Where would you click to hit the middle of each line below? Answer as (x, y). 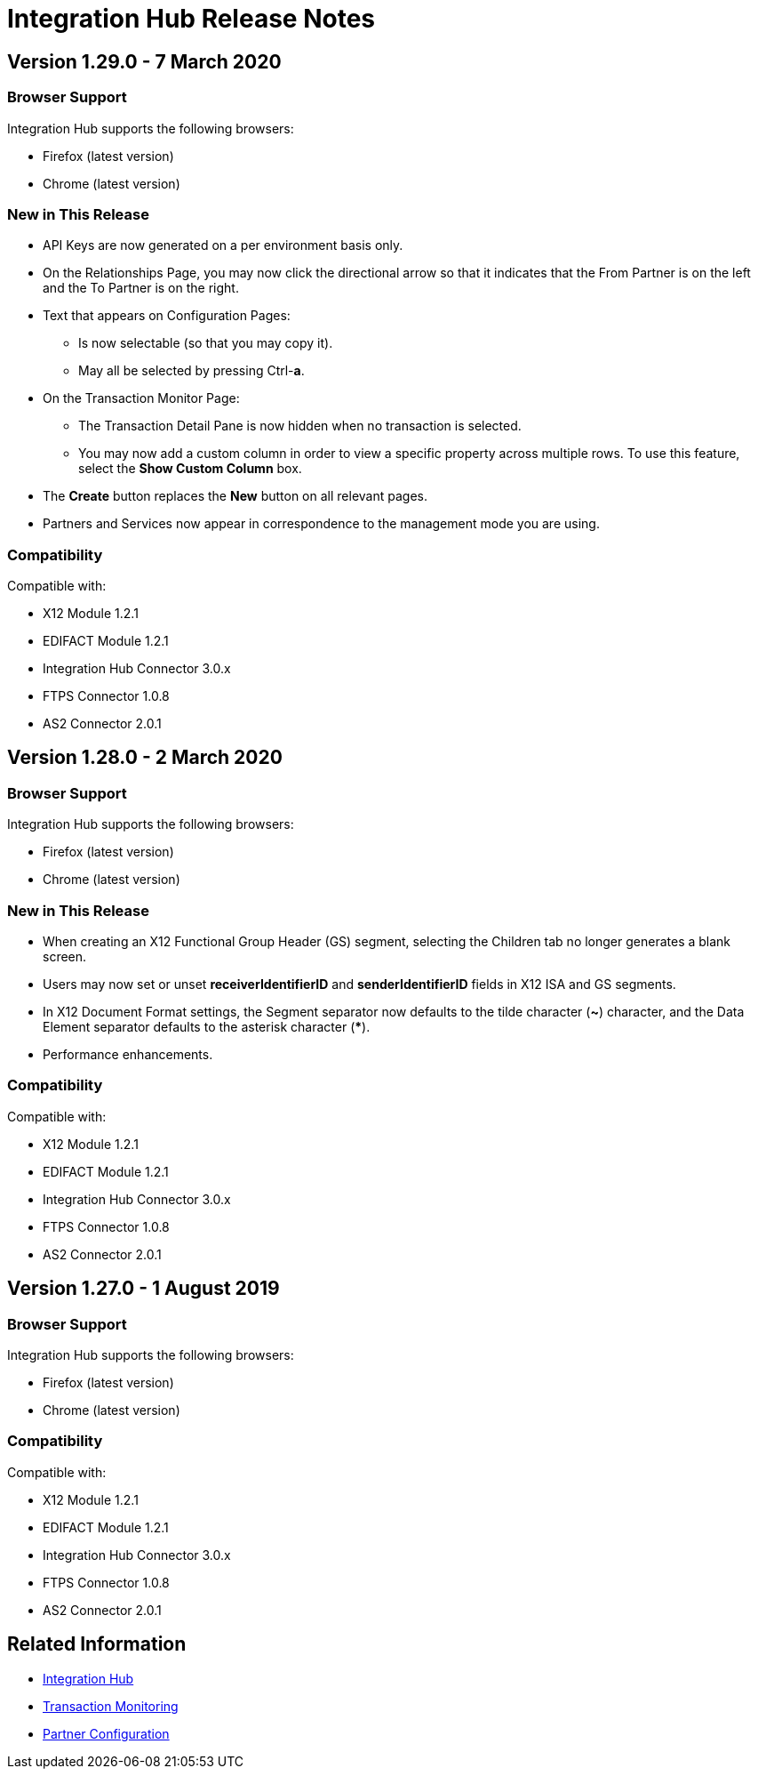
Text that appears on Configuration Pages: (167, 316)
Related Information (97, 1644)
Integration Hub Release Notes (191, 19)
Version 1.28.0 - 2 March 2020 (145, 758)
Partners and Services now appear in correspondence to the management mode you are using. (321, 524)
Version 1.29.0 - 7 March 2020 (144, 61)
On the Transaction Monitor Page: (141, 398)
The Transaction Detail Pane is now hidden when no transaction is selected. (300, 426)
